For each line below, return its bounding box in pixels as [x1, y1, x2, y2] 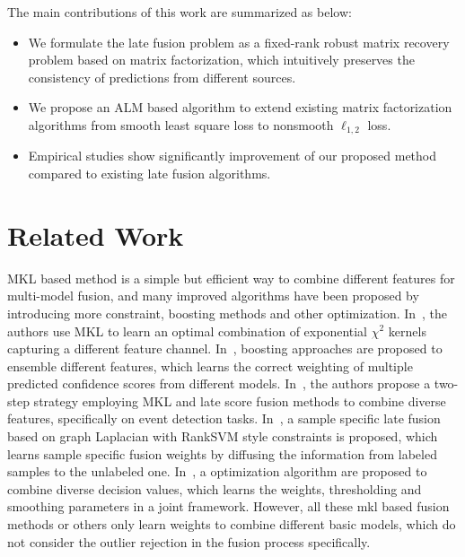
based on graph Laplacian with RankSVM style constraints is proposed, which [7, 427, 438, 446]
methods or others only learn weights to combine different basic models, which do [7, 515, 456, 534]
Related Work [7, 216, 184, 253]
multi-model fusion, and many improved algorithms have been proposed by [7, 286, 419, 305]
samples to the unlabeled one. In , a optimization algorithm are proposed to [7, 462, 427, 481]
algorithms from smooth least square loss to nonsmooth [28, 115, 334, 134]
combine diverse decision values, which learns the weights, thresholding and [7, 479, 422, 498]
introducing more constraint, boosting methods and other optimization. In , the [7, 303, 448, 322]
